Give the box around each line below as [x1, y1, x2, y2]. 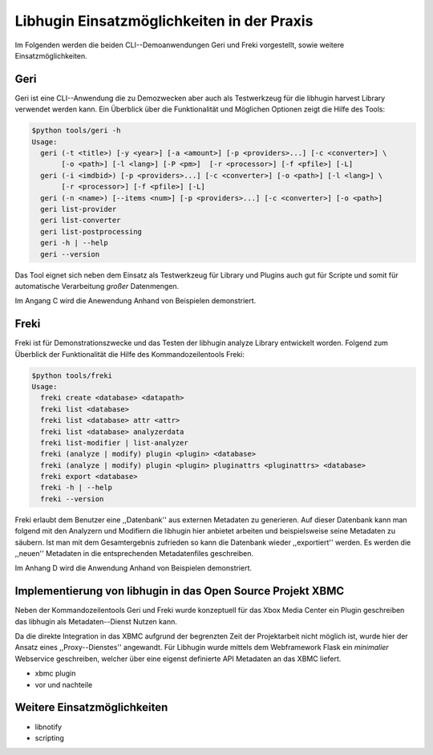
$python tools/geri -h [31, 126, 121, 136]
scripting [34, 733, 64, 742]
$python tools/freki [31, 371, 112, 380]
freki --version [40, 494, 104, 503]
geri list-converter [40, 216, 121, 225]
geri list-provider [40, 205, 117, 213]
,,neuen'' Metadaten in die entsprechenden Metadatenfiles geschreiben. [14, 549, 254, 558]
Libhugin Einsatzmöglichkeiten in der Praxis [14, 12, 314, 30]
